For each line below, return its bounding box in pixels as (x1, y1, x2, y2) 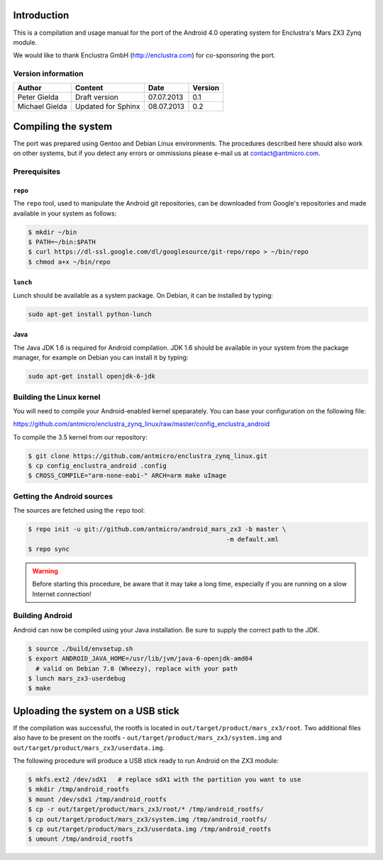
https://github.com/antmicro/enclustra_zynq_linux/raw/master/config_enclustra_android (13, 420, 270, 428)
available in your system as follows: (13, 209, 117, 218)
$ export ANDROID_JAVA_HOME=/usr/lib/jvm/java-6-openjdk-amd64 (28, 654, 253, 663)
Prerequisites (13, 167, 60, 177)
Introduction (13, 9, 70, 21)
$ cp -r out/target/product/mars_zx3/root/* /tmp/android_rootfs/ (28, 805, 264, 813)
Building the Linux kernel (13, 392, 101, 402)
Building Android (13, 610, 72, 620)
